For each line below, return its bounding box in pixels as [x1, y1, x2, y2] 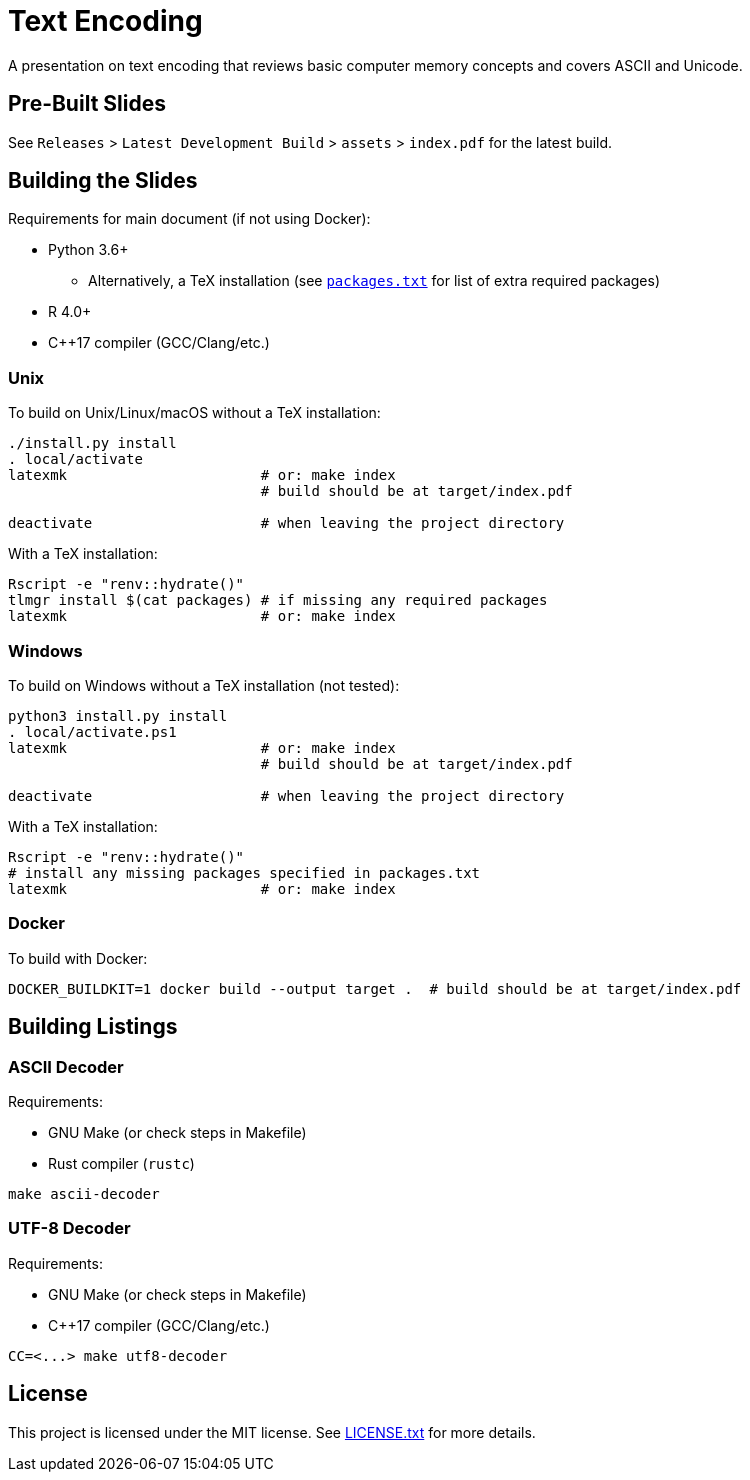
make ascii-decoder [8, 1185, 160, 1202]
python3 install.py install [8, 707, 228, 724]
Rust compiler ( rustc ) [48, 1154, 195, 1172]
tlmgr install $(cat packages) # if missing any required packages [8, 592, 548, 609]
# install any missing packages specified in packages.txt [8, 864, 481, 881]
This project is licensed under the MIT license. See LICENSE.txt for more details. [8, 1423, 536, 1441]
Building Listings [8, 1014, 178, 1040]
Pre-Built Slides [8, 91, 166, 117]
